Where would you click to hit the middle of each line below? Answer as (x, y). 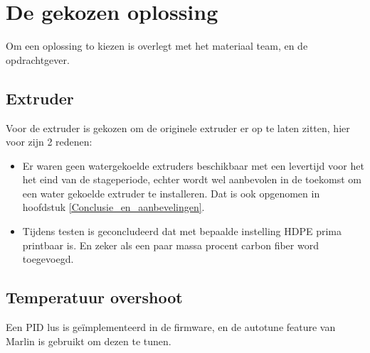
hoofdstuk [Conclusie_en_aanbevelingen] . (113, 207)
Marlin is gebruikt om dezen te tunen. (89, 341)
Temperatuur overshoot (94, 297)
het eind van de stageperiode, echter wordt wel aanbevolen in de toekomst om (192, 179)
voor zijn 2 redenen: (49, 142)
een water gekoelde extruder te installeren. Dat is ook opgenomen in (171, 193)
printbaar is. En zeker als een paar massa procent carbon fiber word (170, 245)
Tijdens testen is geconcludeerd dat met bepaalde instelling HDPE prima (182, 231)
